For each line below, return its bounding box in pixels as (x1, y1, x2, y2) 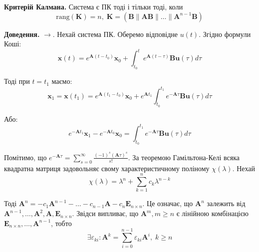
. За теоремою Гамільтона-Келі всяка (128, 152, 240, 162)
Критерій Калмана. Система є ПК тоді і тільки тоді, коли (4, 1, 183, 11)
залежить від (207, 198, 246, 209)
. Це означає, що (142, 198, 193, 209)
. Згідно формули (199, 28, 251, 39)
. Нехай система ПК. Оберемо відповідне (52, 28, 178, 39)
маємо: (51, 76, 72, 86)
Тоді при (4, 76, 30, 86)
